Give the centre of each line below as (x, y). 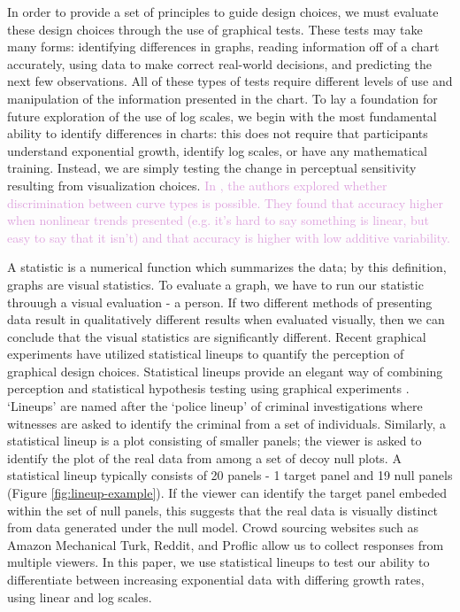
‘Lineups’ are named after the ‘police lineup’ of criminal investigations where (215, 406)
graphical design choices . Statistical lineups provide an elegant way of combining (225, 371)
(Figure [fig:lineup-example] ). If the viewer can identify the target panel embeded (227, 493)
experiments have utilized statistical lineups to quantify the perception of (206, 354)
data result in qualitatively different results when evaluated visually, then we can (226, 319)
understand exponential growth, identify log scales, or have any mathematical (217, 150)
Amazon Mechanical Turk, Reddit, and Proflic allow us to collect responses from (226, 544)
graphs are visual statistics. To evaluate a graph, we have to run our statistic (215, 284)
